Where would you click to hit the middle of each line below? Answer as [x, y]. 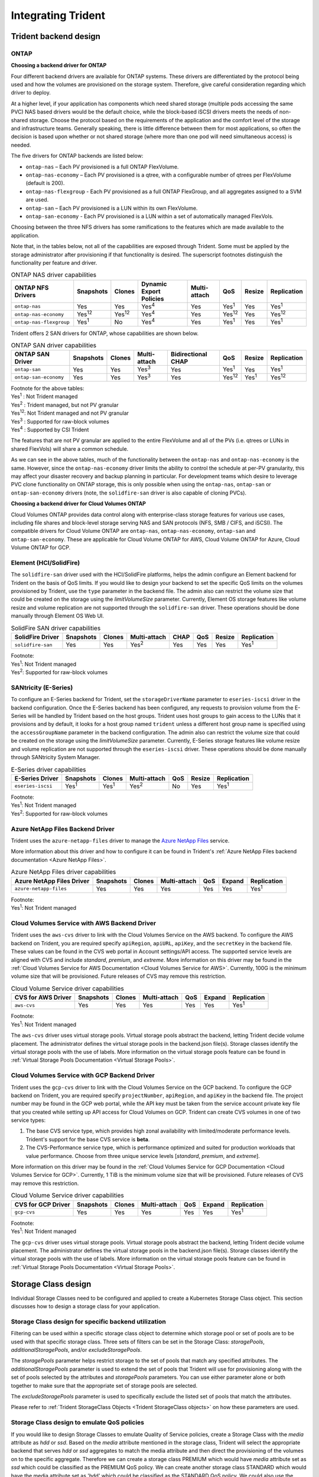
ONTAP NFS [32, 288]
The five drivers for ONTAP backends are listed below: [77, 156]
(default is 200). [45, 183]
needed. [21, 145]
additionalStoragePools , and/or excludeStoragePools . [76, 1350]
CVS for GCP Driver [42, 1204]
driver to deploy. [31, 93]
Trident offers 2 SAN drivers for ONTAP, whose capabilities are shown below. [105, 333]
